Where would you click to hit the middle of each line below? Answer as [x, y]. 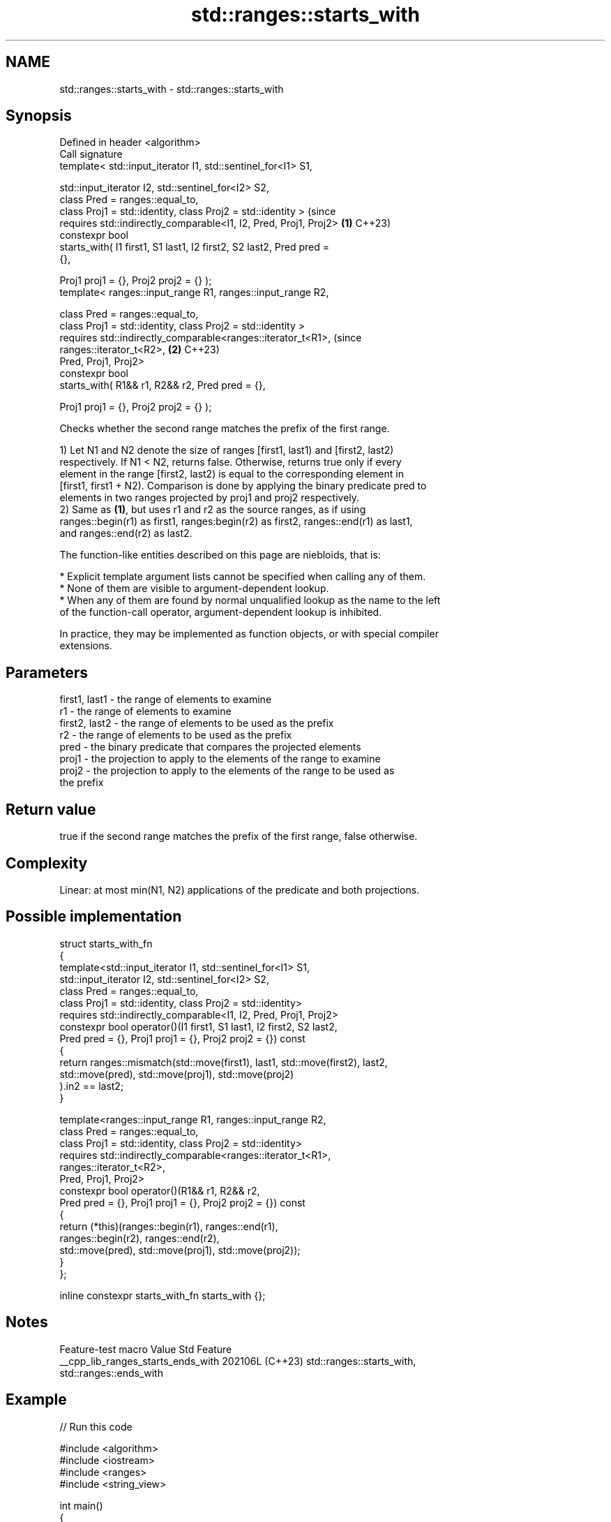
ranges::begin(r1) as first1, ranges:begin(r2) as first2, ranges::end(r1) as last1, [236, 522]
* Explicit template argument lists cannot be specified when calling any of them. [243, 577]
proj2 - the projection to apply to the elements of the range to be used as [227, 771]
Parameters [47, 672]
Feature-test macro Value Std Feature [146, 1349]
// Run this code [96, 1426]
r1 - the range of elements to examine [145, 711]
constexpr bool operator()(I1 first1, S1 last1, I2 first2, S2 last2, [198, 1026]
